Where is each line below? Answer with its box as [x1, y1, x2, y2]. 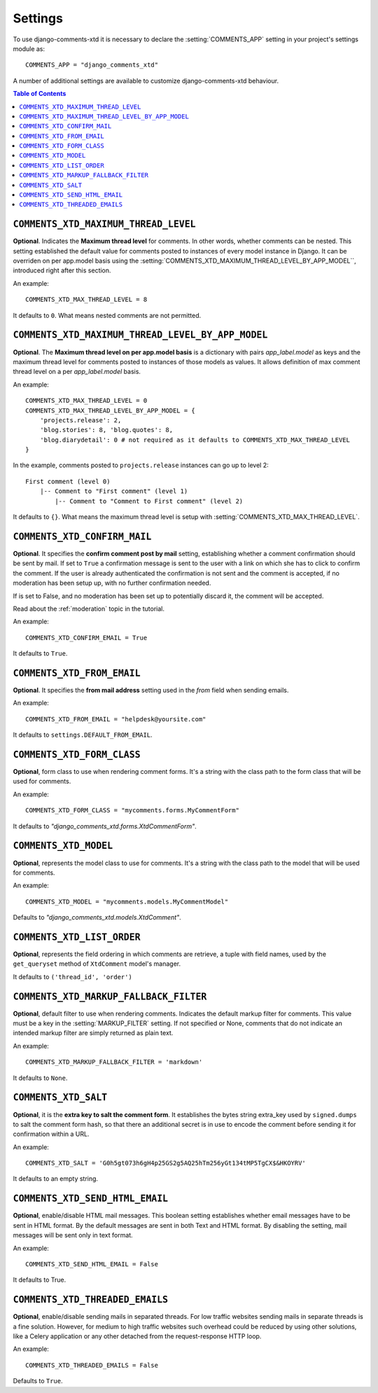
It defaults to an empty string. [13, 1174, 98, 1183]
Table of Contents [13, 90, 66, 98]
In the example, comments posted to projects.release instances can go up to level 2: [13, 461, 269, 469]
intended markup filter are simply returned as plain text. [13, 1029, 174, 1037]
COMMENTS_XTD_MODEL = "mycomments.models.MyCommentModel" [25, 897, 229, 906]
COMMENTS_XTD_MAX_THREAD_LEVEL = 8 [25, 296, 148, 304]
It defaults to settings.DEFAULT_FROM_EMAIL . [13, 730, 153, 739]
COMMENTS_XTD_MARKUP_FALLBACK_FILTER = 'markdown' [25, 1058, 203, 1066]
